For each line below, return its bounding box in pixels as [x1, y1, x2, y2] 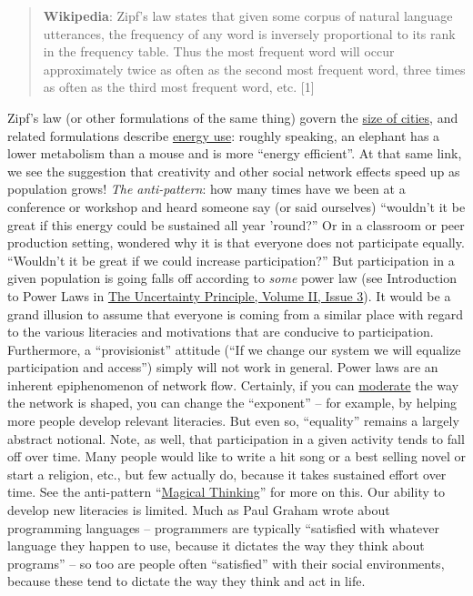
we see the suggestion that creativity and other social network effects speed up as [7, 161, 460, 180]
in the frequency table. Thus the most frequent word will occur [43, 42, 395, 61]
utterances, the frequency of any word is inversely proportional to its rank [43, 24, 456, 43]
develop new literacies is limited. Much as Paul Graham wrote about [7, 500, 390, 520]
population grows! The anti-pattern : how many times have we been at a [7, 179, 406, 198]
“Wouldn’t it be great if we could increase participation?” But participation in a [7, 250, 455, 269]
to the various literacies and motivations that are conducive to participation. [7, 322, 434, 341]
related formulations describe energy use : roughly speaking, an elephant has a [7, 126, 440, 145]
